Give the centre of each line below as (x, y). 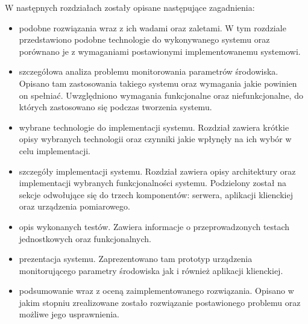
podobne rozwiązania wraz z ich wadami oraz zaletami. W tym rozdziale (152, 27)
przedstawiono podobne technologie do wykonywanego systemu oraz (144, 39)
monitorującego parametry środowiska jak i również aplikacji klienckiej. (151, 270)
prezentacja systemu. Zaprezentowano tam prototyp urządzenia (136, 259)
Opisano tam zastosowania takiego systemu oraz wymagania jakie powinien (158, 83)
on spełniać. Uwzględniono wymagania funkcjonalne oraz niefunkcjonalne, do (161, 95)
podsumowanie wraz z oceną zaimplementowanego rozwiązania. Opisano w (156, 291)
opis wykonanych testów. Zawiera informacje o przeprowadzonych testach (154, 226)
